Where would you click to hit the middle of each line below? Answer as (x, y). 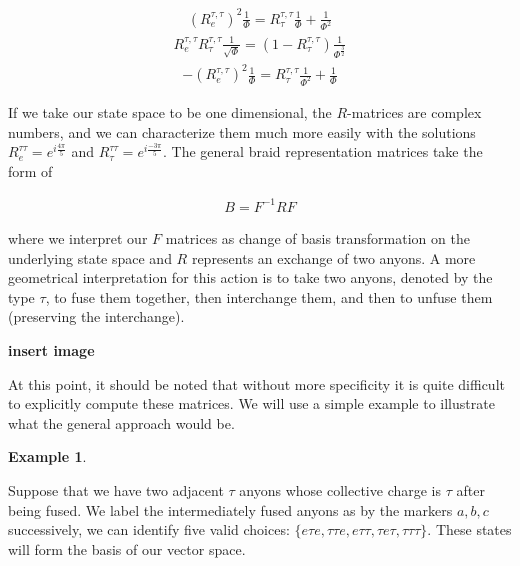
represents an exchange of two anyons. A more (333, 257)
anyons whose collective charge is (340, 489)
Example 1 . (47, 456)
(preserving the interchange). (96, 316)
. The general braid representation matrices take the (323, 151)
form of (30, 170)
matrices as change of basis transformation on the (317, 237)
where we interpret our (78, 237)
